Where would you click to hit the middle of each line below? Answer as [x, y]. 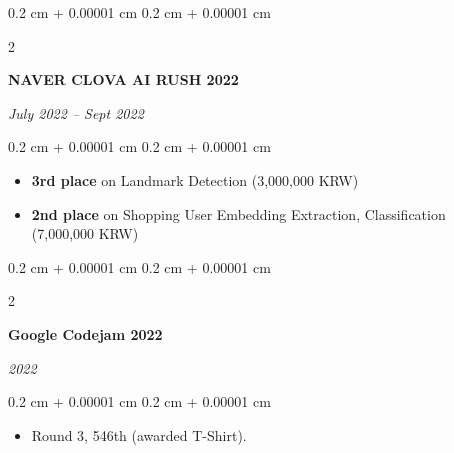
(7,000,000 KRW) [85, 233]
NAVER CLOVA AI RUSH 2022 [123, 79]
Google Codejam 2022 [85, 333]
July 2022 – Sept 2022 [76, 112]
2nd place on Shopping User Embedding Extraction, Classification [238, 213]
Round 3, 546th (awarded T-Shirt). [139, 434]
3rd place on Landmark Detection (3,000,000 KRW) [195, 179]
